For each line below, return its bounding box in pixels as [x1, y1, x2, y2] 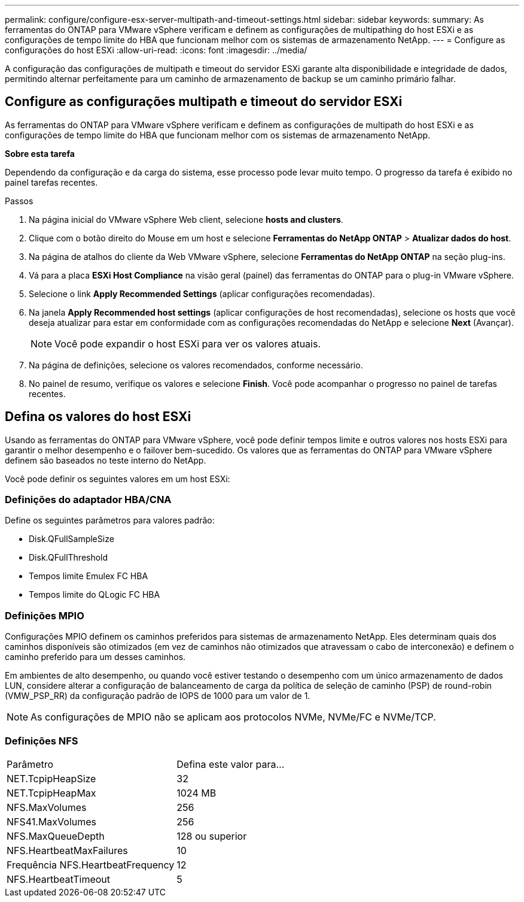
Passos [5, 195, 33, 206]
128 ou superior [176, 830, 247, 842]
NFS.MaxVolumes [7, 801, 87, 813]
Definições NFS [5, 734, 78, 747]
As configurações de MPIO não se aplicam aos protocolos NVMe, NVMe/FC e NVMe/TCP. [31, 711, 436, 724]
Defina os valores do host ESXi [5, 409, 191, 425]
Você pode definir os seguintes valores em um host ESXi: [5, 473, 230, 484]
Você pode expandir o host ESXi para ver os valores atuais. [54, 337, 321, 350]
